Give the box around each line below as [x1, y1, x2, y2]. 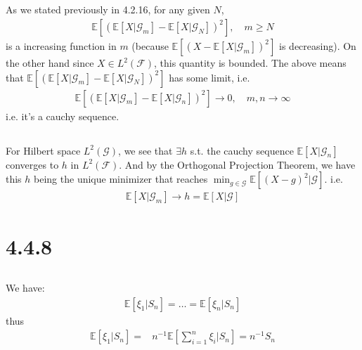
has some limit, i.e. [169, 70, 250, 84]
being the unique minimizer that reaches [34, 171, 208, 186]
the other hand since [6, 56, 94, 70]
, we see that [118, 143, 173, 157]
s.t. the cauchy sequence [190, 143, 294, 157]
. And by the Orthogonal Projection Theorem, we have [119, 157, 356, 171]
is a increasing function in [6, 39, 117, 53]
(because [131, 39, 169, 53]
